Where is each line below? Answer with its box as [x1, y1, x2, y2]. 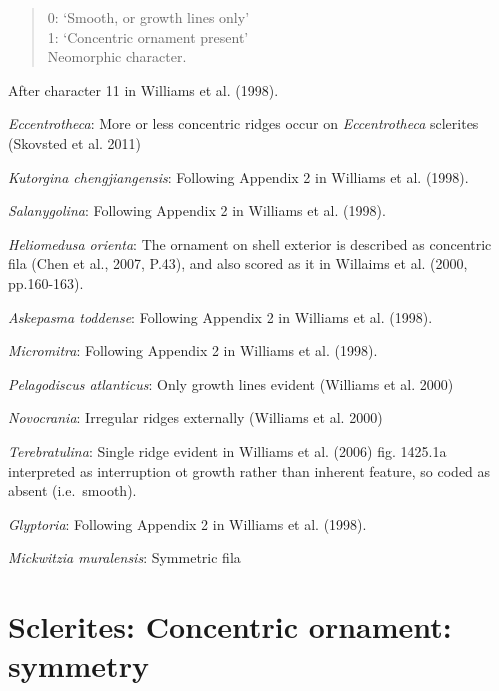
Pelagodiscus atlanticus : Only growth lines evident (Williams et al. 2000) [8, 373, 454, 394]
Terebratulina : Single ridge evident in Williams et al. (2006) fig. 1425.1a [8, 440, 447, 461]
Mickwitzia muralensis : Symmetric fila [8, 547, 241, 568]
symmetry [8, 645, 149, 686]
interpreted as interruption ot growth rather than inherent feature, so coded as [8, 460, 491, 481]
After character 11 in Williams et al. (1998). [8, 79, 279, 100]
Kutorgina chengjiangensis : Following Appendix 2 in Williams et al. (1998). [8, 166, 469, 187]
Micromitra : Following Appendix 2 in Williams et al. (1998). [8, 340, 378, 361]
